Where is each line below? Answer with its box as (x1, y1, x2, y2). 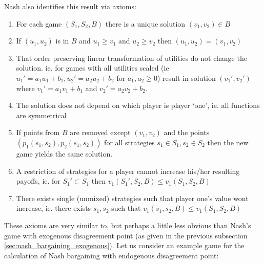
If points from (16, 127, 60, 138)
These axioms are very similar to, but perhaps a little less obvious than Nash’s (4, 219, 251, 230)
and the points (164, 127, 210, 138)
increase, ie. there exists (16, 203, 91, 213)
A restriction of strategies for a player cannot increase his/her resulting (16, 165, 240, 176)
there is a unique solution (105, 18, 186, 29)
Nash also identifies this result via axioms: (4, 1, 136, 11)
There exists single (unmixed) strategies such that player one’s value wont (16, 192, 249, 203)
